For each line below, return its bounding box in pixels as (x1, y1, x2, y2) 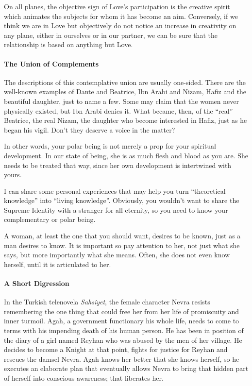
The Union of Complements (4, 58, 99, 68)
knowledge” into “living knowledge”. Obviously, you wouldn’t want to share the (4, 195, 239, 205)
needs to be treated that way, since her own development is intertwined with (4, 160, 232, 170)
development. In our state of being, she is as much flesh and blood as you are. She (4, 150, 248, 160)
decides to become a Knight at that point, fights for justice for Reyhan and (4, 344, 228, 354)
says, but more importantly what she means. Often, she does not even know (4, 250, 230, 260)
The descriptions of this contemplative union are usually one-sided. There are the (4, 77, 246, 87)
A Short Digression (4, 278, 69, 288)
